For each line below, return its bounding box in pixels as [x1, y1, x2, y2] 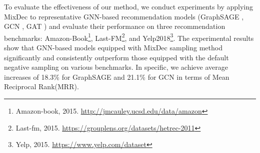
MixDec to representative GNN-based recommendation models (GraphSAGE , [4, 11, 244, 21]
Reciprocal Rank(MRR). [4, 81, 79, 92]
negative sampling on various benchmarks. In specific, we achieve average [4, 62, 228, 72]
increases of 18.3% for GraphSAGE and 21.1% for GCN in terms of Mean [4, 71, 229, 82]
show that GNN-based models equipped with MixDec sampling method [4, 42, 222, 53]
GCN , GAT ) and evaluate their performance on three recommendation [4, 21, 225, 31]
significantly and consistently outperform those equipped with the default [4, 52, 229, 62]
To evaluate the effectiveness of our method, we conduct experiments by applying [4, 1, 253, 11]
